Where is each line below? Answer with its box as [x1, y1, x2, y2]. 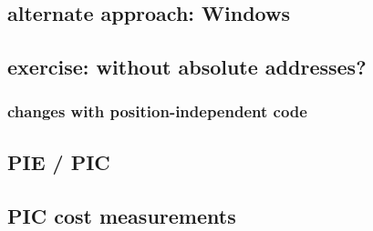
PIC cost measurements [7, 201, 236, 229]
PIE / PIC [7, 147, 110, 176]
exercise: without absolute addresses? [7, 53, 367, 81]
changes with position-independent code [7, 100, 307, 123]
